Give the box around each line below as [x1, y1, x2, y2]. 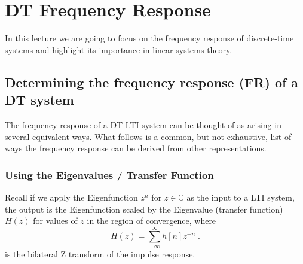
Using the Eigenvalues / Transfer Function [5, 167, 214, 182]
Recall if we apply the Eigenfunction [5, 190, 138, 203]
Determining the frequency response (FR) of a [5, 72, 299, 91]
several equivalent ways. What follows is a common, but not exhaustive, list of [5, 130, 292, 142]
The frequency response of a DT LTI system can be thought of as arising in [5, 118, 281, 131]
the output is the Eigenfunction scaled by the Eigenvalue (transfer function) [5, 202, 283, 215]
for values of [33, 214, 78, 227]
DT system [5, 90, 74, 109]
